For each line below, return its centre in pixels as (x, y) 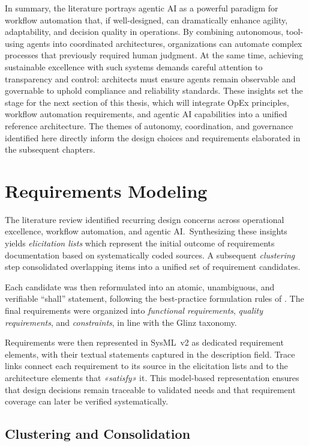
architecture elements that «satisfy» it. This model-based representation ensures (152, 377)
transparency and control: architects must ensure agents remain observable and (150, 78)
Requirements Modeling (106, 190)
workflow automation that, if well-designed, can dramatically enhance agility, (146, 20)
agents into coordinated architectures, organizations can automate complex (164, 43)
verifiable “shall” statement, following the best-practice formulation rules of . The (154, 298)
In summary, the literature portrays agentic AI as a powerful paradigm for (142, 8)
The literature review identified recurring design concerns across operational (145, 219)
